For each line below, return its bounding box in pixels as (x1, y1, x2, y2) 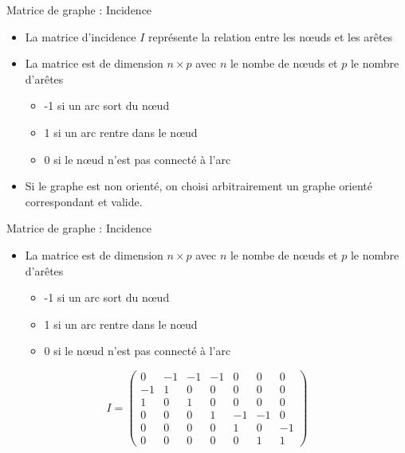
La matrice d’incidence (25, 28, 136, 45)
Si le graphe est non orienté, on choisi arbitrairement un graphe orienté (25, 178, 373, 194)
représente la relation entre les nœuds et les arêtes (147, 28, 393, 45)
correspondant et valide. (25, 193, 143, 209)
